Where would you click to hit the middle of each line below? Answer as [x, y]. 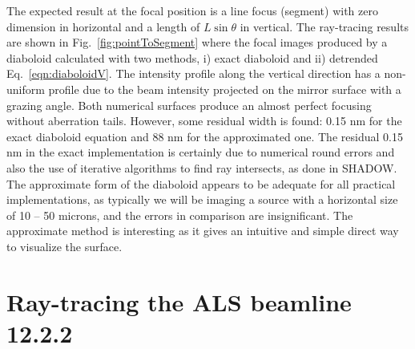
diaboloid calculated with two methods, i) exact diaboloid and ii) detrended [192, 57]
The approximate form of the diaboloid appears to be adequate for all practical [201, 183]
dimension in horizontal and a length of [103, 26]
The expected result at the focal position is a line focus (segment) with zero [192, 10]
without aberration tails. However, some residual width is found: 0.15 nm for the [204, 121]
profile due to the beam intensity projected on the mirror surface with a [225, 89]
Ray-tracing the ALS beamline [179, 301]
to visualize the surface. [64, 246]
